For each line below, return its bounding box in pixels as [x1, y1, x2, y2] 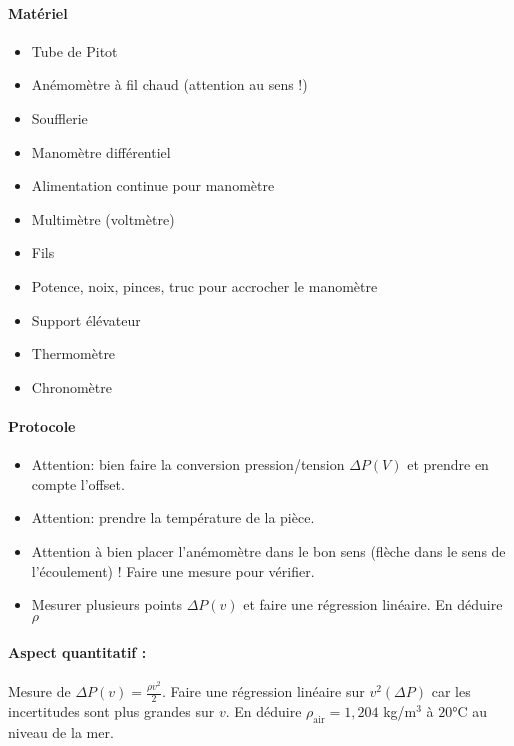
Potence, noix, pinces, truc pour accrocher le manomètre [31, 275, 378, 296]
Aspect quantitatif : [8, 642, 147, 663]
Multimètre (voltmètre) [31, 208, 175, 229]
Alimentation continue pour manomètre [31, 175, 275, 196]
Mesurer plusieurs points [31, 594, 182, 615]
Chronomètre [31, 376, 112, 397]
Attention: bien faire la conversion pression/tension [31, 454, 345, 475]
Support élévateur [31, 309, 141, 330]
